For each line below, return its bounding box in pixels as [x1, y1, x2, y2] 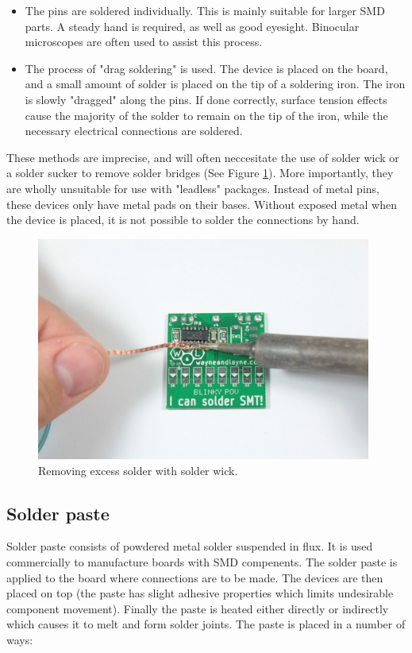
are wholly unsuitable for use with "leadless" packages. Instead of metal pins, [6, 180, 379, 196]
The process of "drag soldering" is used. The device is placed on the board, [25, 60, 388, 76]
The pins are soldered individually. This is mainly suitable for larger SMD [25, 2, 385, 18]
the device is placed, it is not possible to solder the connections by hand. [6, 211, 360, 228]
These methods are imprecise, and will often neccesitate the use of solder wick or [6, 149, 399, 165]
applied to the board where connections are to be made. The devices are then [6, 569, 383, 585]
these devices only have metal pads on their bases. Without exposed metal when [6, 195, 398, 212]
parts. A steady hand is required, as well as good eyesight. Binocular [25, 17, 360, 34]
